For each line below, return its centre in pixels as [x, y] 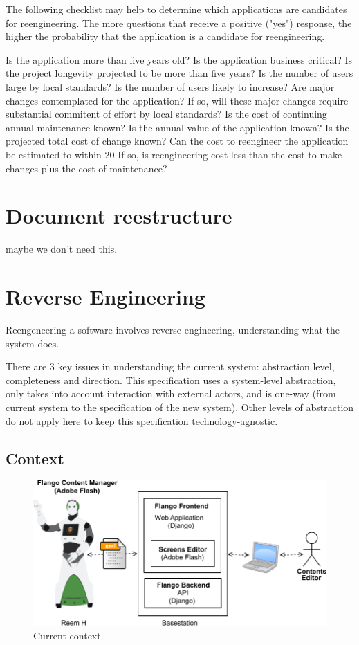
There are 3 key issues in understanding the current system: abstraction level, [170, 366]
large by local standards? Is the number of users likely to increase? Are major [170, 86]
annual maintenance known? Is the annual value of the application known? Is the [177, 127]
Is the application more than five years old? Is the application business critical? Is [179, 59]
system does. [33, 343]
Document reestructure [119, 216]
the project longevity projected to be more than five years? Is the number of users [179, 73]
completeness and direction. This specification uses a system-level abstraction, [171, 380]
